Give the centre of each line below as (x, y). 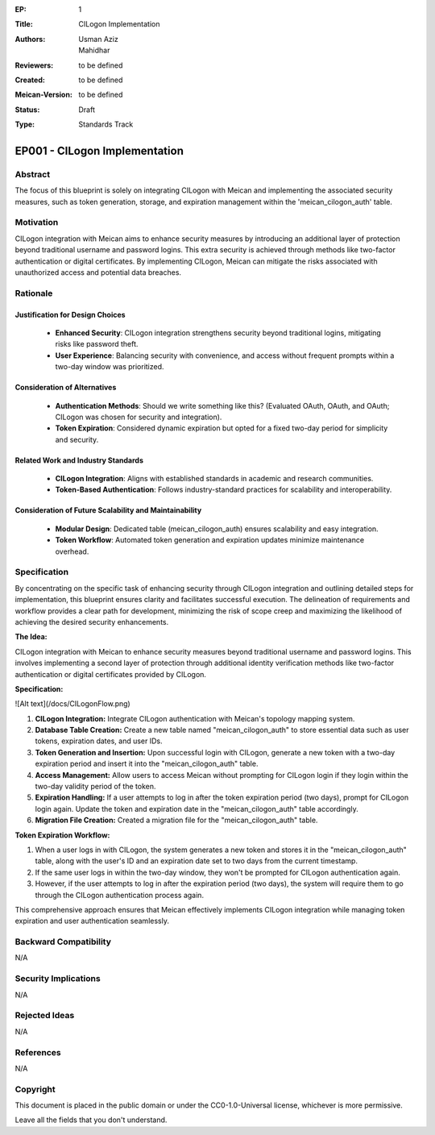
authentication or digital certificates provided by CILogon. (111, 674)
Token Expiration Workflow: (62, 835)
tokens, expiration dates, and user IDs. (99, 741)
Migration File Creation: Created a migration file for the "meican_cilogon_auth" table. (176, 820)
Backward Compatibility (63, 942)
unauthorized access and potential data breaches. (98, 272)
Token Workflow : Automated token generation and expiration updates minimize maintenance (210, 540)
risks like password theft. (97, 344)
